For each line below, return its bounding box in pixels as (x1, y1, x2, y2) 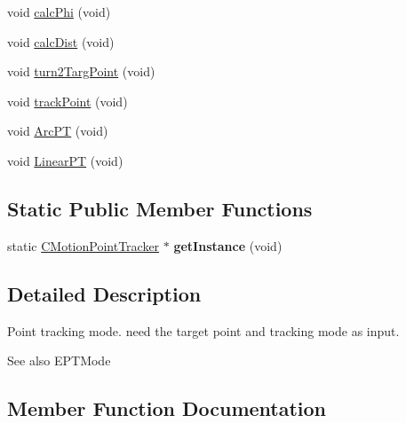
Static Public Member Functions (7, 194, 313, 222)
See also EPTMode (7, 351, 111, 370)
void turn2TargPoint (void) (7, 62, 155, 81)
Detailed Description (7, 279, 202, 307)
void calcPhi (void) (7, 3, 111, 20)
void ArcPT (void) (7, 121, 108, 140)
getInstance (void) (173, 236, 283, 255)
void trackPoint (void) (7, 91, 128, 110)
